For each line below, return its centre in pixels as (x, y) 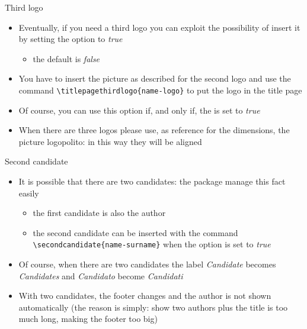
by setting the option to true (71, 39)
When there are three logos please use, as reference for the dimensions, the (154, 130)
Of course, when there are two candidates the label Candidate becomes (147, 264)
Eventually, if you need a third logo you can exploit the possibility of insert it (159, 27)
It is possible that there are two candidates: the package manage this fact (152, 181)
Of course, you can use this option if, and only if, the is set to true (139, 110)
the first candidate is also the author (99, 213)
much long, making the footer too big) (88, 319)
